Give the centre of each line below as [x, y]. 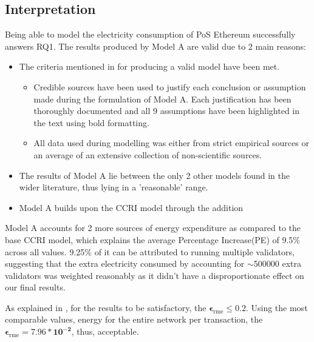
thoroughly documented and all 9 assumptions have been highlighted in [167, 111]
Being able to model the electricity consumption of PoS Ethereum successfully [150, 34]
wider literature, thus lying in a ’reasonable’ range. [114, 187]
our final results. [35, 287]
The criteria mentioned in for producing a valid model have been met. [149, 66]
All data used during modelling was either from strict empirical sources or [171, 143]
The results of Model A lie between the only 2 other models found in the [154, 175]
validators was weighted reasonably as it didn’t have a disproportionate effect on [155, 275]
